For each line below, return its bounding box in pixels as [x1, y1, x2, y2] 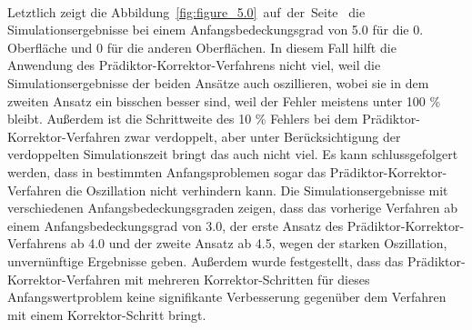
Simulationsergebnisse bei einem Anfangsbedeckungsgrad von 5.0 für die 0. [7, 20, 424, 39]
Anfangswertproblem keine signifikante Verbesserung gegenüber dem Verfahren [7, 287, 447, 306]
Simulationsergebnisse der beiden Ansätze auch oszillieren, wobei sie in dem [7, 73, 429, 92]
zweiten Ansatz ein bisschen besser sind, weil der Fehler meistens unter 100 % [7, 91, 441, 110]
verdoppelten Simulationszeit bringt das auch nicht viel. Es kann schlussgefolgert [7, 145, 458, 164]
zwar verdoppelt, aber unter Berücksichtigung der [124, 126, 401, 145]
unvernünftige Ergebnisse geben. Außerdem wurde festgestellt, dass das [7, 251, 404, 270]
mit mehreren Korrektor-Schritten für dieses [124, 269, 370, 288]
